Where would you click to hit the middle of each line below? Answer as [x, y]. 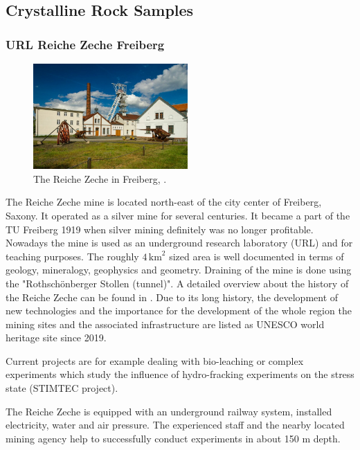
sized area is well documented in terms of [256, 256]
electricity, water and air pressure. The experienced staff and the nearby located [175, 425]
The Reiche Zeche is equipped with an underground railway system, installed [169, 411]
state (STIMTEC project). [62, 388]
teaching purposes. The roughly [72, 256]
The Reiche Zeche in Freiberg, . [100, 178]
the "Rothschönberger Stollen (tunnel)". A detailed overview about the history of [177, 283]
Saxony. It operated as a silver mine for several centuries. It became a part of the [178, 215]
